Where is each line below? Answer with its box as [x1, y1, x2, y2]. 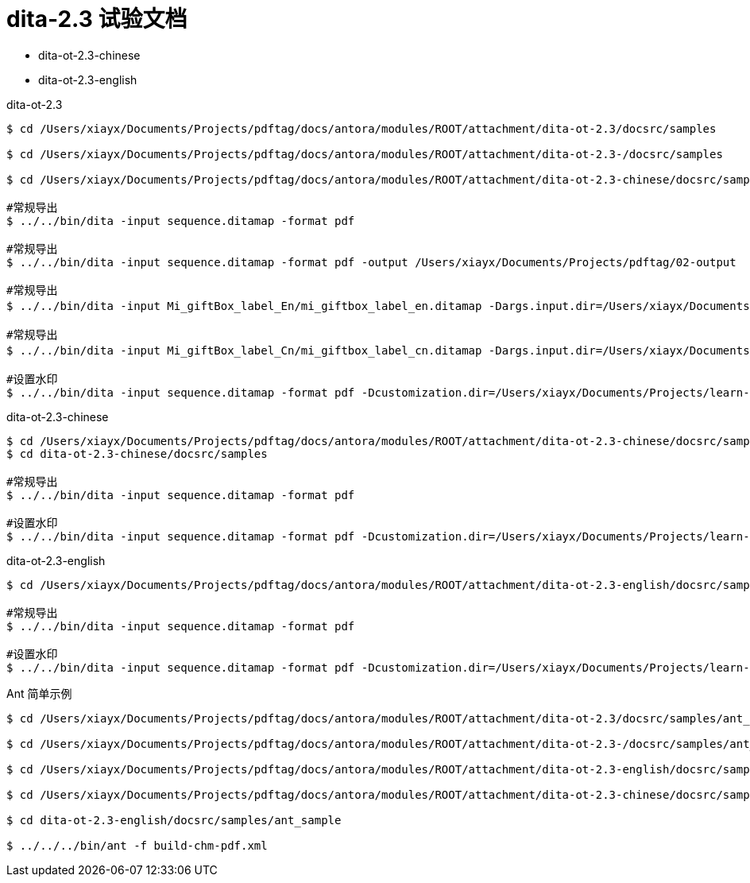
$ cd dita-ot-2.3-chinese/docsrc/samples [6, 447, 268, 460]
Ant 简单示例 [6, 686, 72, 700]
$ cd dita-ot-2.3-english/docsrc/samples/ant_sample [6, 813, 342, 827]
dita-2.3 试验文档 [6, 6, 187, 33]
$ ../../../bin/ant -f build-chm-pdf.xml [6, 838, 268, 852]
